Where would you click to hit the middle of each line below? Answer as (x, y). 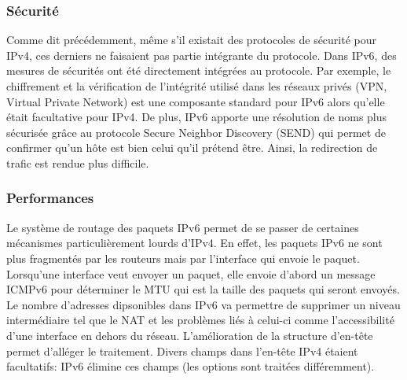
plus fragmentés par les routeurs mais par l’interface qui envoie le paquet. (183, 258)
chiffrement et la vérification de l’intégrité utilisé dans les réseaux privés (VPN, (197, 86)
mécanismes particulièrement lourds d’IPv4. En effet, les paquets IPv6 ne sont (194, 243)
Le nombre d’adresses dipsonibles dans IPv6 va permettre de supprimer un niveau (203, 304)
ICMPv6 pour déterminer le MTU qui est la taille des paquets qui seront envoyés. (203, 289)
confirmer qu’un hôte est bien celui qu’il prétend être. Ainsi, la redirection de (192, 148)
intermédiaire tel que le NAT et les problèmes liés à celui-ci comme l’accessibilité (200, 320)
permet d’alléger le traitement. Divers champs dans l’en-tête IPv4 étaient (182, 350)
